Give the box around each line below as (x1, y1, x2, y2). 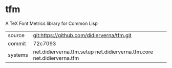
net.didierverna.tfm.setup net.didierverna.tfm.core (33, 48, 154, 55)
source (8, 31, 25, 39)
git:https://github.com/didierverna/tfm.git (33, 31, 132, 39)
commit (8, 40, 26, 47)
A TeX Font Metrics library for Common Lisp (5, 20, 98, 26)
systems (8, 51, 28, 58)
